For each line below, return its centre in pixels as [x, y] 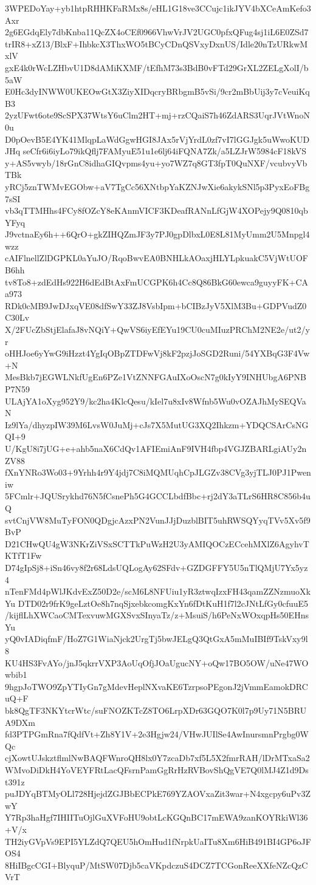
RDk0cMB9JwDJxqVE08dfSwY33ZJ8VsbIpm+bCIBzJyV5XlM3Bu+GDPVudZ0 [156, 305]
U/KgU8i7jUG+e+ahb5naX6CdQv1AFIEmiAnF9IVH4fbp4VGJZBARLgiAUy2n [156, 448]
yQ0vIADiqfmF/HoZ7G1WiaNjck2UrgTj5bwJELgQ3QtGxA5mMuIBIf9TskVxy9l [156, 639]
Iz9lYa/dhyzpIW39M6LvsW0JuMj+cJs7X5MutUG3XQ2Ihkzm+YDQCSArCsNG [157, 424]
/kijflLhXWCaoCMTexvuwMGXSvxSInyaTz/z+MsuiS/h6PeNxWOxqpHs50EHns [157, 615]
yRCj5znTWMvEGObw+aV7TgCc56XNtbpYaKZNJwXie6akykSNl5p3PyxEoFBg [157, 186]
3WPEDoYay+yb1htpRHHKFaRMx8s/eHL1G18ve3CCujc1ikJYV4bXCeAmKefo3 [158, 8]
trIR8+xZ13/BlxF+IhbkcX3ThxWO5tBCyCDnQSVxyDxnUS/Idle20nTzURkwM [156, 43]
